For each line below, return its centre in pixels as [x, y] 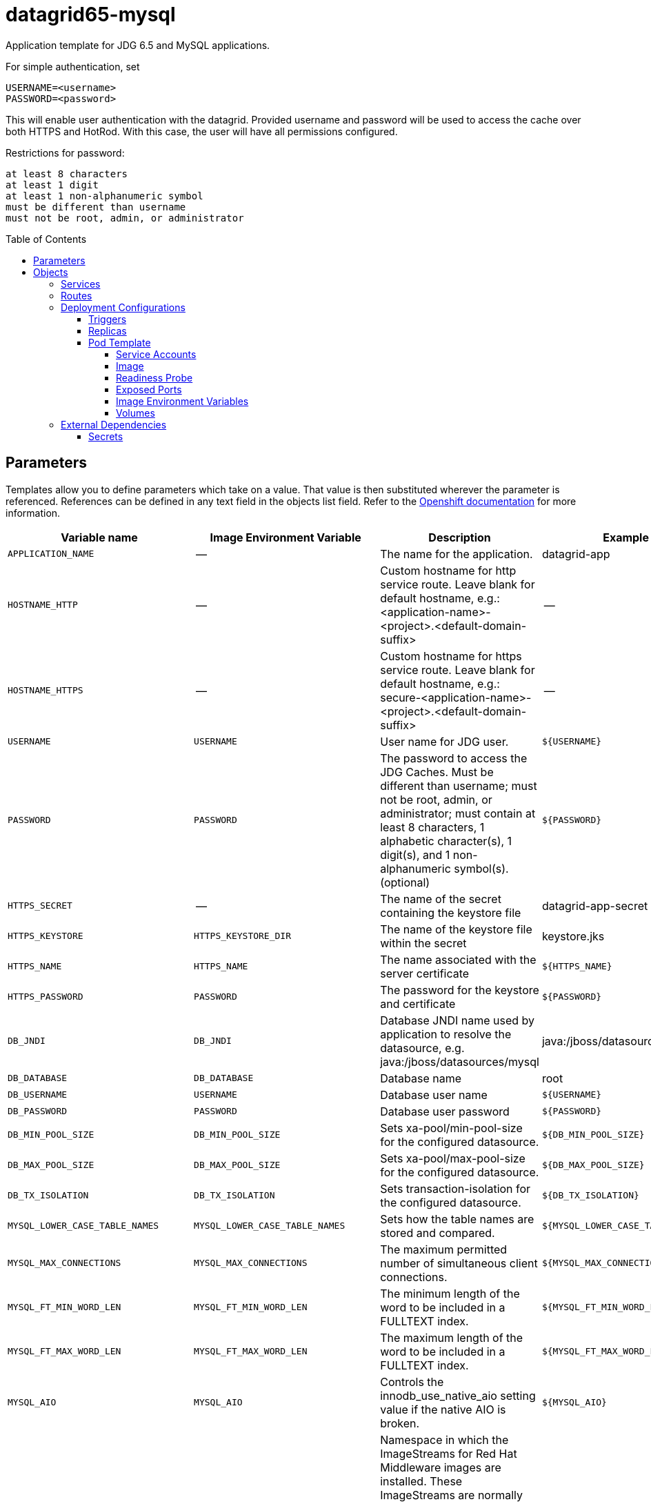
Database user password [445, 1111]
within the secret [423, 943]
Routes [77, 295]
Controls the [412, 1382]
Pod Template [120, 342]
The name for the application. [457, 554]
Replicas [108, 330]
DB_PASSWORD [38, 1111]
